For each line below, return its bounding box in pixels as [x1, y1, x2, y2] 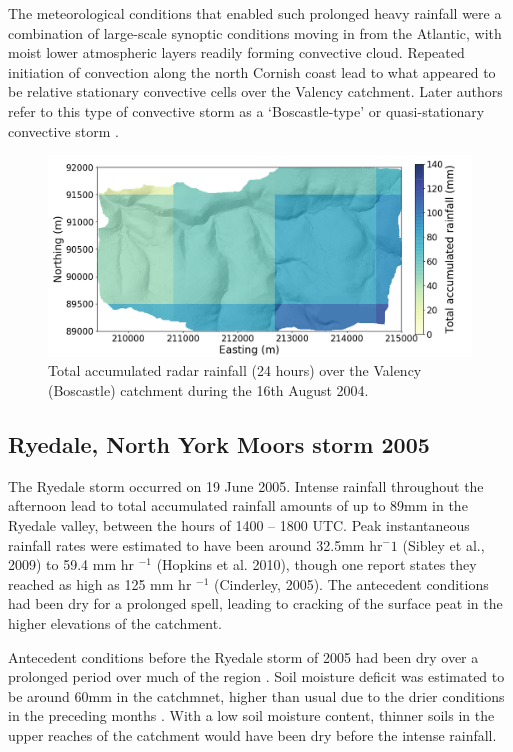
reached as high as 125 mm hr [8, 573, 192, 594]
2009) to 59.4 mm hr [8, 554, 135, 575]
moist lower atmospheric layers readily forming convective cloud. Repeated [8, 42, 465, 63]
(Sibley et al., [402, 534, 485, 555]
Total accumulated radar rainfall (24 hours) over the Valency [48, 360, 422, 381]
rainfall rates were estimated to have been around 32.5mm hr [8, 534, 383, 555]
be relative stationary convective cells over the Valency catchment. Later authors [8, 81, 503, 102]
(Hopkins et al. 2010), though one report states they [156, 554, 477, 575]
